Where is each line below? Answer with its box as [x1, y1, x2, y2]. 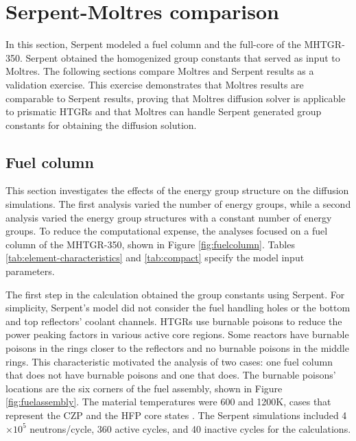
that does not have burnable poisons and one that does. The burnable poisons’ [5, 368, 336, 382]
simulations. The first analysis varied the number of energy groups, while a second [5, 197, 351, 211]
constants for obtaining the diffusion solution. [5, 117, 197, 132]
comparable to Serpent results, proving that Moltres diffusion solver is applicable [5, 91, 346, 105]
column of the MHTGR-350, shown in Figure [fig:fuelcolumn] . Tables [5, 237, 295, 251]
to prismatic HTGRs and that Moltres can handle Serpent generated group [5, 104, 322, 119]
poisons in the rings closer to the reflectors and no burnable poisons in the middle [5, 341, 349, 355]
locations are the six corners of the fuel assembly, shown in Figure [5, 381, 283, 395]
